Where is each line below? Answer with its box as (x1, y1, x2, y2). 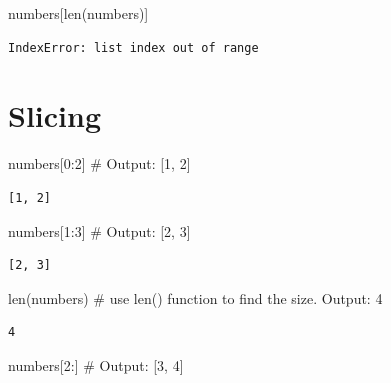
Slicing (8, 95, 101, 136)
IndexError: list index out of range (8, 40, 259, 55)
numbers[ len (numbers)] (8, 3, 149, 23)
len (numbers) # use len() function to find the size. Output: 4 (8, 287, 383, 308)
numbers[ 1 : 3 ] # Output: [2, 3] (8, 220, 191, 241)
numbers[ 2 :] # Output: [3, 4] (8, 354, 184, 375)
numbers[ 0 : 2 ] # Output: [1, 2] (8, 153, 191, 174)
